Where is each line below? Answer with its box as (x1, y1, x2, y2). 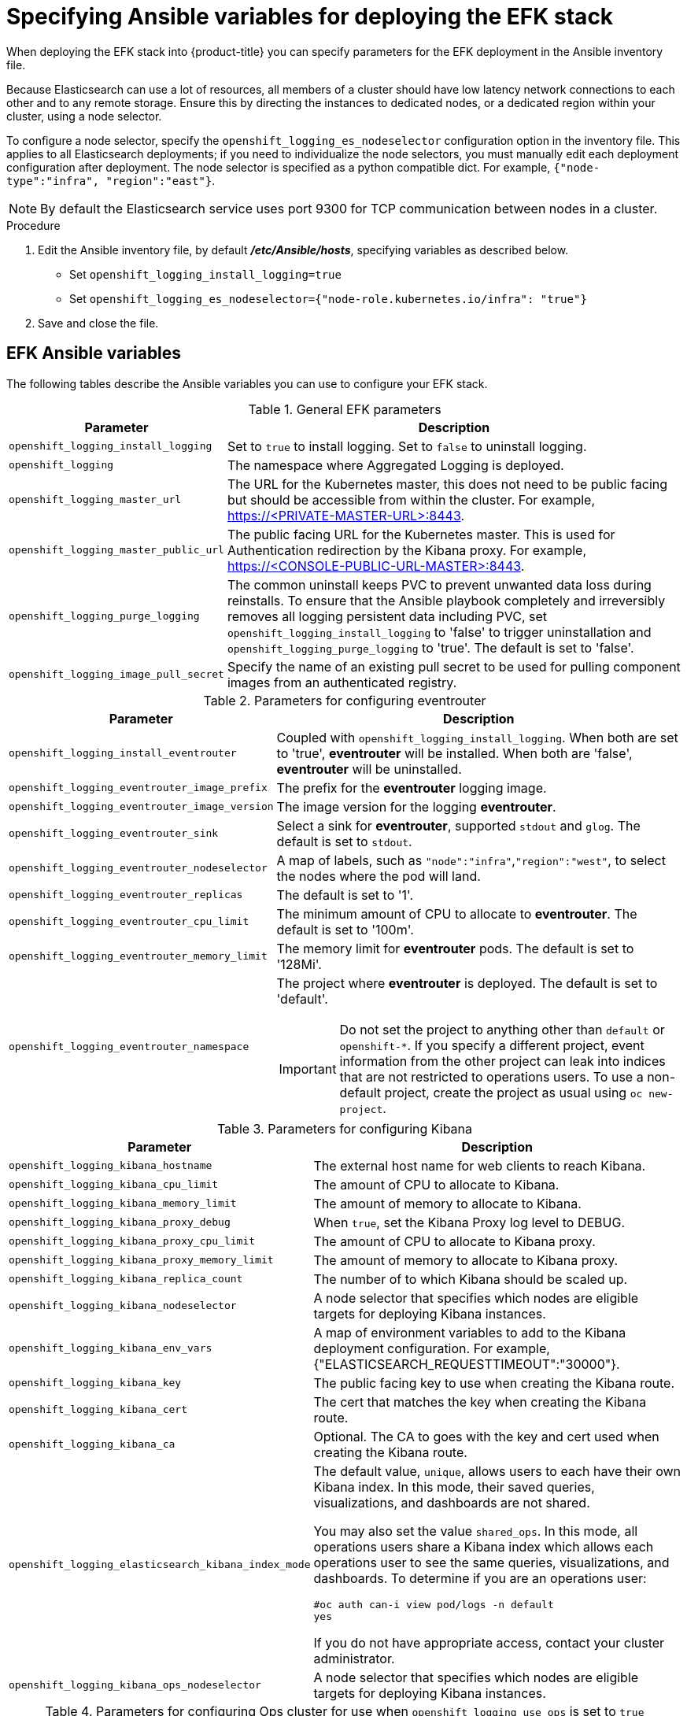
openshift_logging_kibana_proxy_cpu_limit (9, 1235, 256, 1248)
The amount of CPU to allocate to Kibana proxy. (313, 1233, 596, 1249)
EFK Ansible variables (6, 343, 182, 364)
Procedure (6, 218, 61, 232)
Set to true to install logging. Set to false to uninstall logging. (227, 438, 587, 454)
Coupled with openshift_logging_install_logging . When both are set (276, 729, 678, 745)
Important (279, 1060, 337, 1077)
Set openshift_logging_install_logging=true (69, 267, 342, 281)
